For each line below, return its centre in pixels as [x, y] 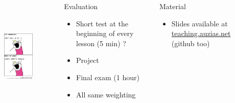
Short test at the [102, 23]
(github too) [191, 43]
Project [88, 60]
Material [173, 6]
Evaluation [81, 6]
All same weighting [106, 94]
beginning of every [105, 33]
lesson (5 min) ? [101, 43]
